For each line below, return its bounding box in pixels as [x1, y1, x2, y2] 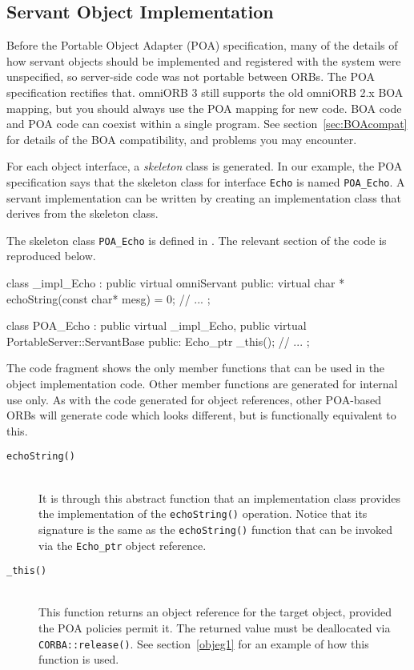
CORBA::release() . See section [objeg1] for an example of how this [38, 635, 369, 652]
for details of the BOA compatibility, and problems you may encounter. [6, 130, 357, 147]
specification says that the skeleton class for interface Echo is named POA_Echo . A [6, 173, 405, 190]
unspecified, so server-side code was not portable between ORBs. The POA [6, 68, 375, 85]
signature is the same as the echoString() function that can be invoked [38, 520, 393, 537]
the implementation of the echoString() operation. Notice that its [38, 505, 368, 522]
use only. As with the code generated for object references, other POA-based [6, 391, 382, 407]
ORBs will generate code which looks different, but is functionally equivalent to [6, 407, 396, 423]
